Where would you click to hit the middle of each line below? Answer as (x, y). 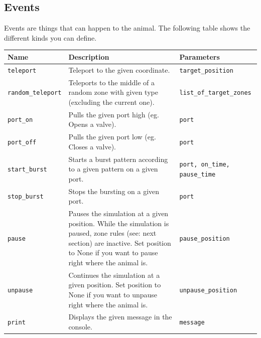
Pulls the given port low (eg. (112, 137)
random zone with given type (113, 92)
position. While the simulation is (119, 223)
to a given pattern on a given (113, 169)
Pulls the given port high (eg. (114, 114)
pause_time (198, 174)
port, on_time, (205, 165)
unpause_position (208, 291)
